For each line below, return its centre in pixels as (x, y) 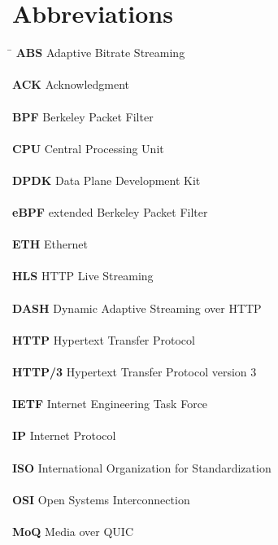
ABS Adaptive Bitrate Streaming (100, 53)
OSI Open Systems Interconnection (101, 499)
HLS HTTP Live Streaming (83, 276)
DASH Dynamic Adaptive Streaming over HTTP (137, 308)
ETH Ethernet (50, 244)
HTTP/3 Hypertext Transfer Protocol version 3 (135, 371)
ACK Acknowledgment (71, 84)
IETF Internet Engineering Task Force (110, 404)
